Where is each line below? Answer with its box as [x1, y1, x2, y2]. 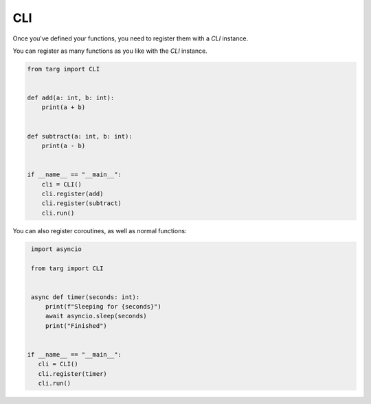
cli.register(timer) [38, 370, 108, 377]
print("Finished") [45, 322, 108, 329]
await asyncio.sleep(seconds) [45, 312, 147, 320]
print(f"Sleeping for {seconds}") [45, 302, 161, 311]
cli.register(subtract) [41, 200, 122, 207]
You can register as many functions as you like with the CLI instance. [12, 47, 207, 55]
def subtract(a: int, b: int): [27, 132, 133, 140]
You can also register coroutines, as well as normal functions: [12, 226, 187, 235]
